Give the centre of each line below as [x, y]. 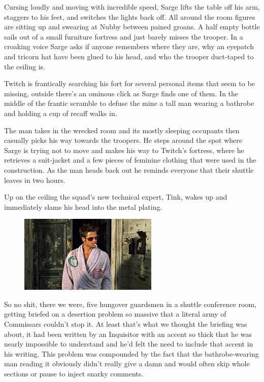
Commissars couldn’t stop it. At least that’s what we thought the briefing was [126, 324]
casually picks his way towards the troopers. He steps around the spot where [123, 140]
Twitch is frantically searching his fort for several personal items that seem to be [129, 83]
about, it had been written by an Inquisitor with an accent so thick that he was [128, 334]
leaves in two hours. [35, 180]
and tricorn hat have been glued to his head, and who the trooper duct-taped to [129, 56]
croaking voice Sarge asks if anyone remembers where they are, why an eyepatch [129, 46]
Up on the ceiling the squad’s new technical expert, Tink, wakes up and [116, 197]
